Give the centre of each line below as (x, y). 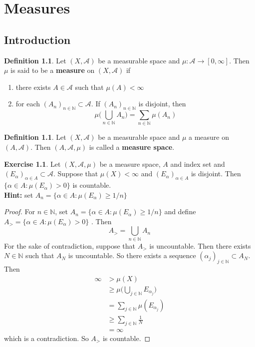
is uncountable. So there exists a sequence (132, 255)
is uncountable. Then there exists (200, 245)
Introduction (37, 39)
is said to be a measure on (53, 70)
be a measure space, (130, 164)
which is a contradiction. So (46, 338)
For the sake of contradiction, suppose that (70, 245)
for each (28, 104)
